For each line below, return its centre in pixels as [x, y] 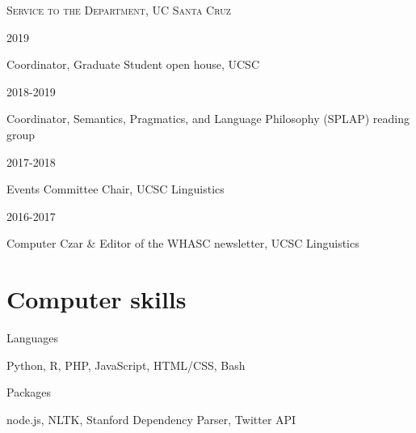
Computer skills [97, 299]
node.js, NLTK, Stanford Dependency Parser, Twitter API [151, 419]
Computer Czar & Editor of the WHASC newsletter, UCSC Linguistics [183, 243]
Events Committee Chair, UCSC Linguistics [116, 189]
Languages [33, 338]
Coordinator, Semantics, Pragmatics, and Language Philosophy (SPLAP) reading [208, 119]
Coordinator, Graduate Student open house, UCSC [133, 64]
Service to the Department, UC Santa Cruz [119, 10]
